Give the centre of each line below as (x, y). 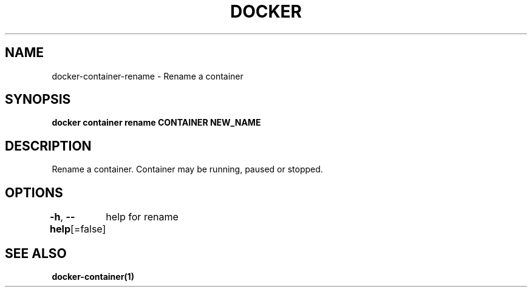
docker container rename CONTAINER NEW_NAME (156, 123)
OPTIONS (34, 192)
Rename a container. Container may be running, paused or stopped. (187, 169)
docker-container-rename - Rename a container (148, 76)
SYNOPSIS (38, 100)
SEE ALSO (36, 253)
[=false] (88, 229)
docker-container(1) (93, 276)
